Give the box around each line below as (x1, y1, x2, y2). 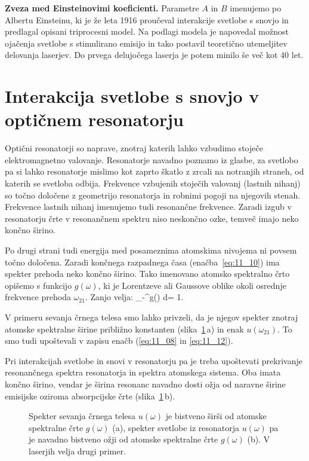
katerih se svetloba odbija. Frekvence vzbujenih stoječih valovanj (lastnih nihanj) (5, 177, 301, 190)
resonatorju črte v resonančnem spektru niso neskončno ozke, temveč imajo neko (5, 212, 299, 224)
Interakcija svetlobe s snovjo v (5, 84, 259, 108)
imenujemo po (230, 2, 282, 14)
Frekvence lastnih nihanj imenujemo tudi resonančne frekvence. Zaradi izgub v (5, 200, 292, 213)
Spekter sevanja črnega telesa (29, 410, 136, 422)
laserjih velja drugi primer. (29, 444, 126, 457)
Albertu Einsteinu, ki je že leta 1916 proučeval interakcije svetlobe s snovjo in (5, 13, 289, 26)
